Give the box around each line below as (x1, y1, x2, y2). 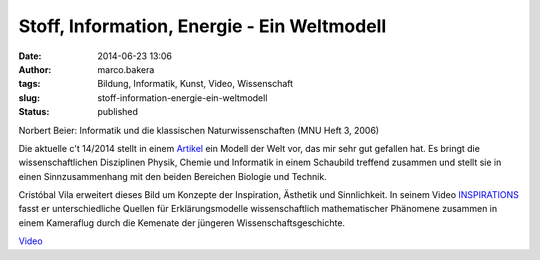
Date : (18, 50, 42, 62)
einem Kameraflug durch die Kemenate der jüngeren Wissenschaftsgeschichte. (18, 216, 345, 229)
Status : (18, 106, 50, 118)
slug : (18, 91, 40, 104)
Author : (18, 63, 52, 75)
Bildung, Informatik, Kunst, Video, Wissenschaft (97, 78, 294, 90)
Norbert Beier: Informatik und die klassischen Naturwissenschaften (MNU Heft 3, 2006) (18, 124, 380, 136)
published (97, 106, 139, 118)
